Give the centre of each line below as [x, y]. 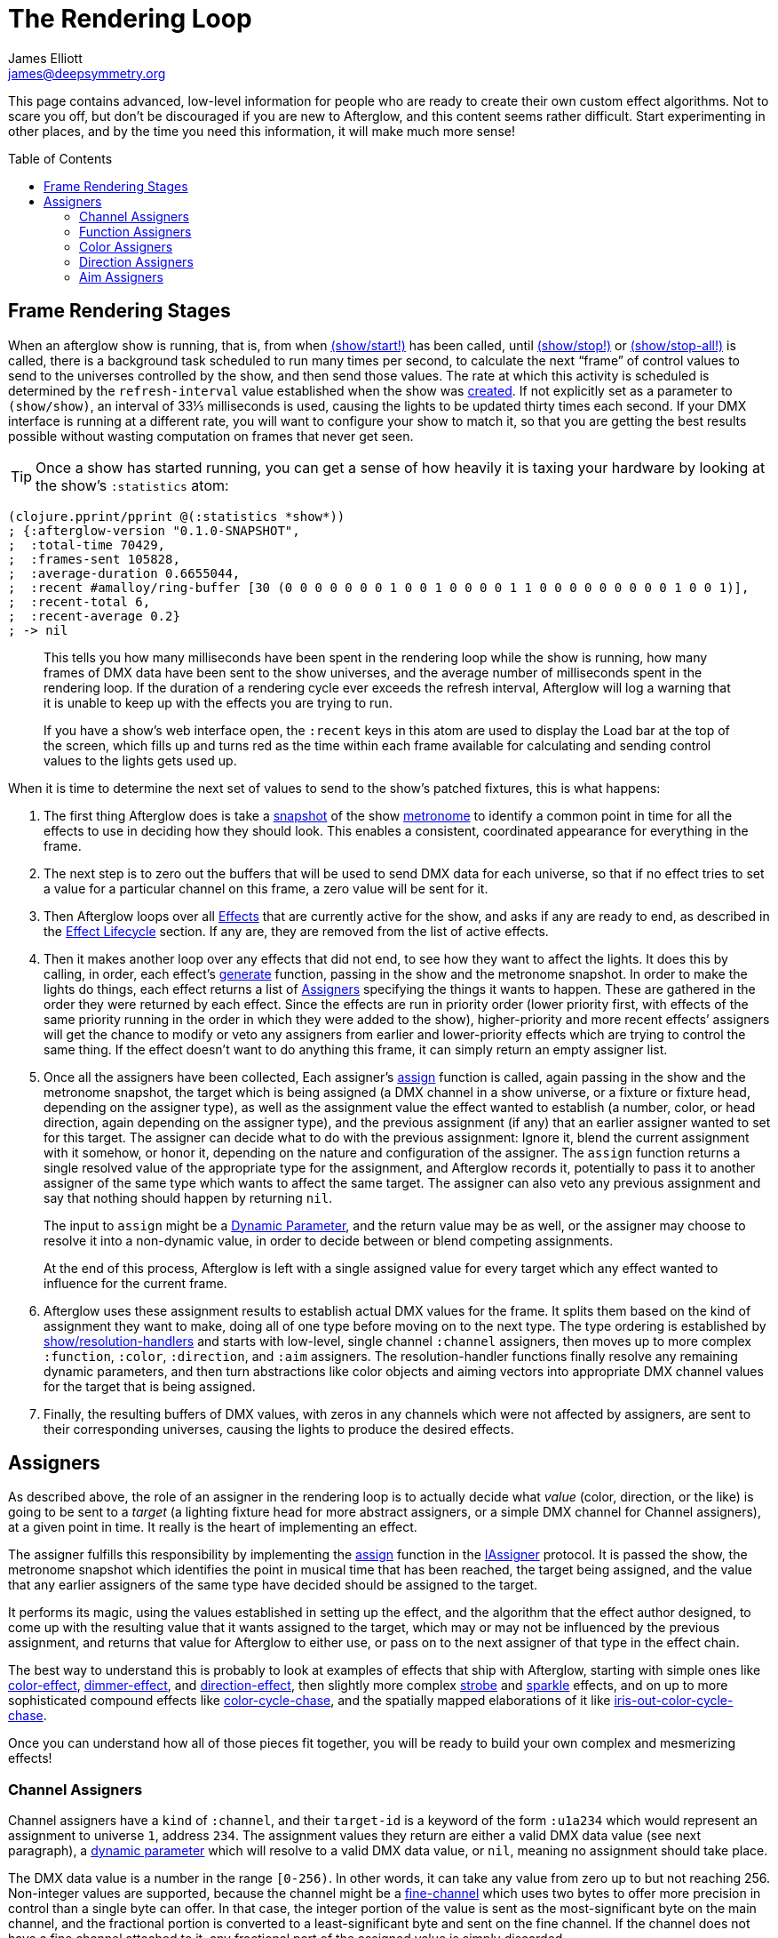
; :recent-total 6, [79, 601]
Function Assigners [135, 231]
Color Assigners [126, 246]
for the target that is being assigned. [150, 1386]
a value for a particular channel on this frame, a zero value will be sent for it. [266, 888]
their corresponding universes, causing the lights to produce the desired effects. [279, 1429]
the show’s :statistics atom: [132, 485]
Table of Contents [60, 158]
